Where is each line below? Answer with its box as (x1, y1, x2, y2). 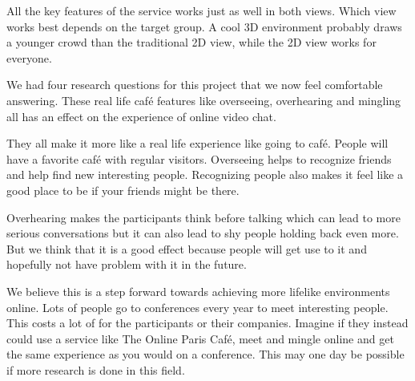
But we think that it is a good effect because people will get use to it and (6, 240, 367, 257)
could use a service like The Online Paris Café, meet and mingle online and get (6, 330, 394, 347)
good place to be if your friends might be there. (6, 181, 240, 198)
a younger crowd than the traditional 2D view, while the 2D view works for (6, 34, 377, 51)
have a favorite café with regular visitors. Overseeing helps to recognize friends (6, 150, 392, 167)
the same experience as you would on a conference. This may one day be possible (6, 346, 405, 363)
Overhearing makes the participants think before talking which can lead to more (6, 209, 401, 225)
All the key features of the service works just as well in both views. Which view (6, 2, 397, 18)
